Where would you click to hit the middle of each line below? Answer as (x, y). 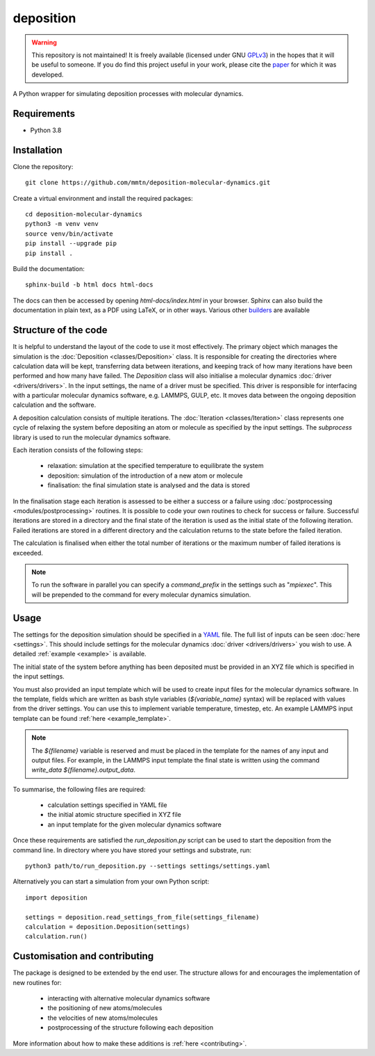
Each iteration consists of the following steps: (78, 450)
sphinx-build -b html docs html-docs (90, 285)
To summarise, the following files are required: (79, 789)
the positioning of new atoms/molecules (105, 1008)
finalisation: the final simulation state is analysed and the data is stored (149, 485)
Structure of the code (60, 330)
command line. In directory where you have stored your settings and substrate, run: (132, 850)
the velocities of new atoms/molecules (103, 1018)
